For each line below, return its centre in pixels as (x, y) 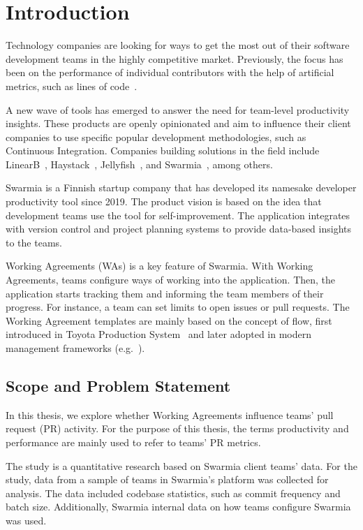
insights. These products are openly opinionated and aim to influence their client (178, 123)
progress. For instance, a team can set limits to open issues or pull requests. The (178, 307)
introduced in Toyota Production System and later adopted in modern (158, 334)
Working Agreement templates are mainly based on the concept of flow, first (169, 320)
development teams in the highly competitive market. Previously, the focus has (175, 58)
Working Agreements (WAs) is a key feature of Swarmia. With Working (160, 266)
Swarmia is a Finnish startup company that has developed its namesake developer (181, 187)
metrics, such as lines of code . (72, 86)
